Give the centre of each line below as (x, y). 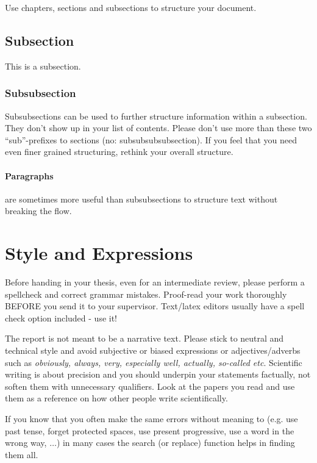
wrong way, (26, 443)
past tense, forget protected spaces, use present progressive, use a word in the (150, 430)
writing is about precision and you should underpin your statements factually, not (158, 374)
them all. (22, 454)
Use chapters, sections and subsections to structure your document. (131, 7)
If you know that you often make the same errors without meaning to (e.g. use (151, 419)
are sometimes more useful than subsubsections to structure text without (141, 199)
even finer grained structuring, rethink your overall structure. (119, 152)
